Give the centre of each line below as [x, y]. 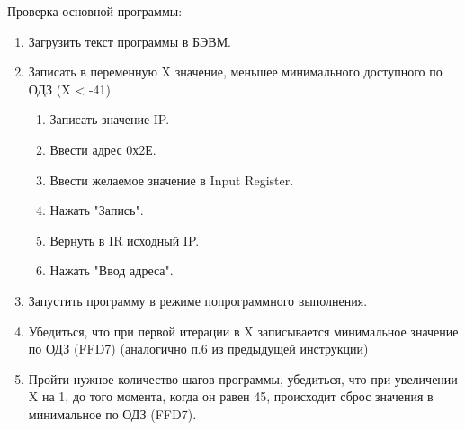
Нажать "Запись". [97, 210]
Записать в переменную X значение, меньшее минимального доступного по [235, 72]
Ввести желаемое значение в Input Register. [172, 179]
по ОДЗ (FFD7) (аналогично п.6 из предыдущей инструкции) [198, 349]
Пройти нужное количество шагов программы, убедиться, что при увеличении [243, 378]
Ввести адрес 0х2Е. [103, 149]
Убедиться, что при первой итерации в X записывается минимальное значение [243, 331]
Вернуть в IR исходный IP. [125, 240]
